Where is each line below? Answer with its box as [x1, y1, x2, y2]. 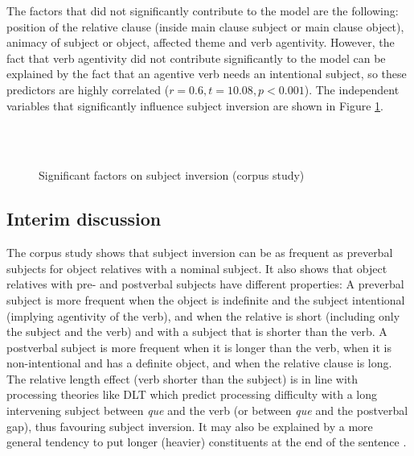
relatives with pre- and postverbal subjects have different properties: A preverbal [6, 276, 404, 292]
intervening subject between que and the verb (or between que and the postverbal [6, 402, 408, 419]
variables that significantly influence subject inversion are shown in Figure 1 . [6, 97, 383, 114]
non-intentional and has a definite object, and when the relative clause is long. [6, 354, 392, 371]
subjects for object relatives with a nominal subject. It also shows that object [6, 259, 387, 276]
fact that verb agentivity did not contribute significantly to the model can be [6, 49, 386, 66]
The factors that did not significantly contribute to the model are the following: [6, 2, 399, 19]
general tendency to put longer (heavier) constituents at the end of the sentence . [6, 433, 407, 450]
